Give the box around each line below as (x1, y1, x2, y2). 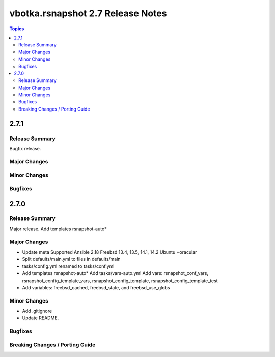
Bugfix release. (9, 146, 41, 151)
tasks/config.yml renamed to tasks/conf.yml (22, 263, 115, 269)
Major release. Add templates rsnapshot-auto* (9, 226, 107, 232)
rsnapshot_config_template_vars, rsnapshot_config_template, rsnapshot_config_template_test (22, 278, 218, 284)
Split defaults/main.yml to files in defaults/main (22, 256, 121, 262)
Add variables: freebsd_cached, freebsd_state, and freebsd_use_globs (22, 284, 170, 290)
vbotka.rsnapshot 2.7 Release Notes (9, 8, 168, 19)
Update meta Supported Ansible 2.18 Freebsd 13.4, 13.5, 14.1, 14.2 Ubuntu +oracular (22, 249, 197, 255)
